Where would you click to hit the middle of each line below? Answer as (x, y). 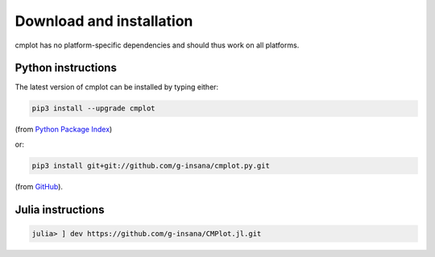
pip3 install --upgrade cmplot (94, 108)
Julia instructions (60, 209)
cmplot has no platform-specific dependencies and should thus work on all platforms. (157, 45)
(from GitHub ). (39, 186)
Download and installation (104, 21)
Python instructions (66, 68)
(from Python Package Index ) (64, 130)
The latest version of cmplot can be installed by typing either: (117, 87)
